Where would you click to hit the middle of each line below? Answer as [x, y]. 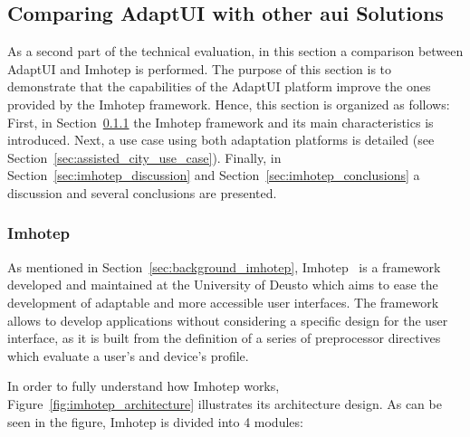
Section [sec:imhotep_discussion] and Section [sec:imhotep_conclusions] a [214, 175]
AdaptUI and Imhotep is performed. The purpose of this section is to [200, 68]
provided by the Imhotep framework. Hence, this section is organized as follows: [229, 104]
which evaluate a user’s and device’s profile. [128, 355]
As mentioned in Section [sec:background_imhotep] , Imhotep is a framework [224, 266]
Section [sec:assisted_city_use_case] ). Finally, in [144, 157]
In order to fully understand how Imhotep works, [144, 386]
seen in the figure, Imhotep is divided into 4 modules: [155, 421]
